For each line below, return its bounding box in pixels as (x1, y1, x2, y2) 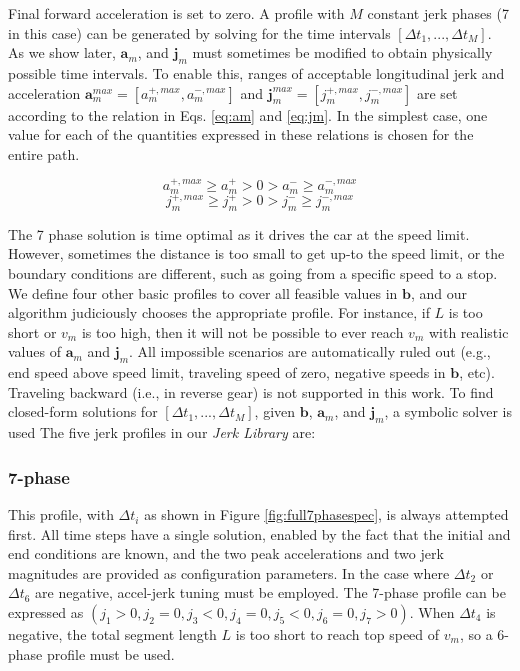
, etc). (459, 362, 495, 383)
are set (417, 82, 458, 103)
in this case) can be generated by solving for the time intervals (8, 22, 391, 43)
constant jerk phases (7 (367, 3, 509, 23)
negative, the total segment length (8, 624, 217, 645)
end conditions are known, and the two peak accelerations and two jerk (8, 543, 444, 564)
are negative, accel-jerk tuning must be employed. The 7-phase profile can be (35, 582, 506, 603)
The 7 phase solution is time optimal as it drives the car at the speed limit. (8, 223, 470, 244)
